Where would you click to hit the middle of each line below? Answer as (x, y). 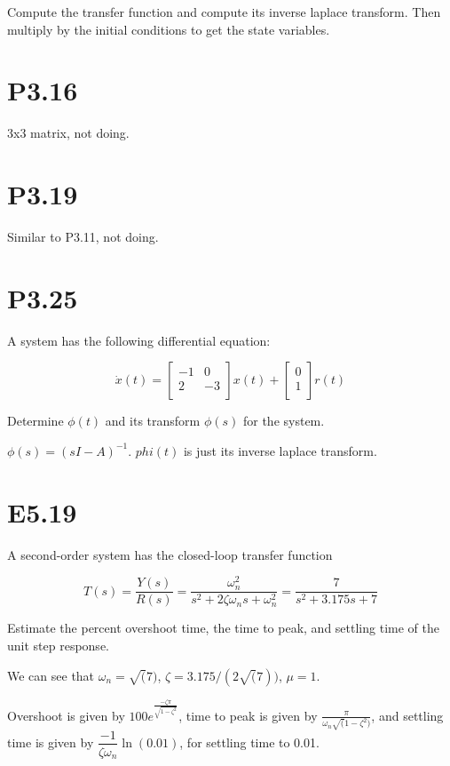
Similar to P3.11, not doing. (83, 237)
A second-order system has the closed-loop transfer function (170, 554)
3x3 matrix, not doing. (68, 133)
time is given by (51, 742)
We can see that (51, 675)
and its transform (153, 421)
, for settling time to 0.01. (249, 742)
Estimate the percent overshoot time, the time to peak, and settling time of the (223, 628)
